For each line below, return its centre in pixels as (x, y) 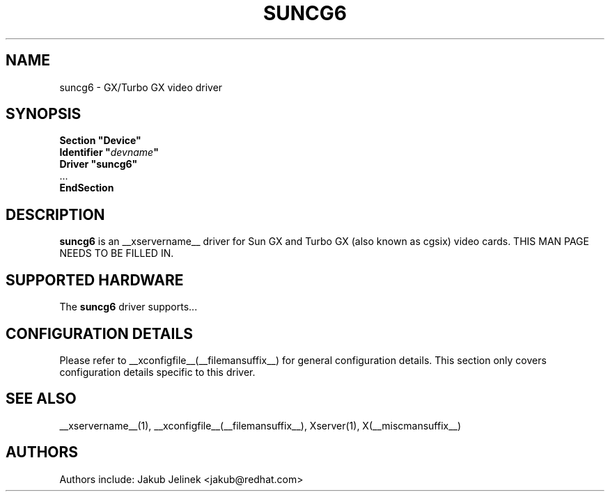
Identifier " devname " (109, 152)
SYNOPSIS (44, 114)
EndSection (87, 188)
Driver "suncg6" (99, 164)
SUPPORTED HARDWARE (95, 280)
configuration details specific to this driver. (157, 372)
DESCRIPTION (55, 214)
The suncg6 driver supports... (128, 307)
